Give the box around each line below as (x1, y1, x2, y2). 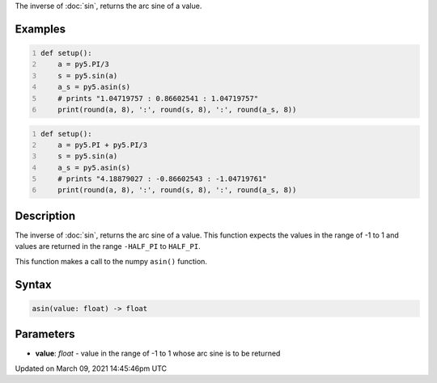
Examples (15, 22, 66, 36)
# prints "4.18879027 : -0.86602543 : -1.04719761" (57, 175, 267, 183)
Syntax (15, 277, 52, 291)
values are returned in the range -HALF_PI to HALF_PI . (15, 242, 202, 251)
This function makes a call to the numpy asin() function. (15, 256, 208, 266)
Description (15, 208, 76, 222)
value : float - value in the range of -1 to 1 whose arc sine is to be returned (35, 348, 281, 359)
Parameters (15, 327, 75, 341)
